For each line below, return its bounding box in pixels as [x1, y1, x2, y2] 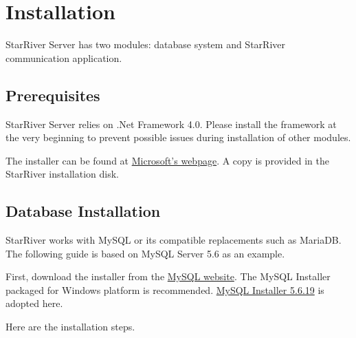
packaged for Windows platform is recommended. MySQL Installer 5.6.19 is [5, 282, 324, 297]
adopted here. [5, 296, 63, 310]
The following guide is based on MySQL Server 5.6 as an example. [5, 246, 285, 260]
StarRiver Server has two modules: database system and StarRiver [5, 37, 285, 52]
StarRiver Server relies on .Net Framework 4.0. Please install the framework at [5, 116, 337, 131]
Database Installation [5, 200, 161, 222]
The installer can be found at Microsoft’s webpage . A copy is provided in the [5, 153, 329, 167]
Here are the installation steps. [5, 319, 135, 334]
